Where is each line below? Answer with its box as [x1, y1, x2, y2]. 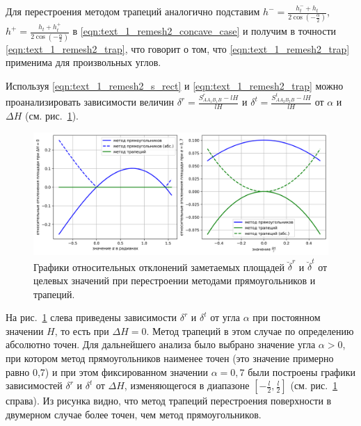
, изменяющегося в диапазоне [124, 378, 250, 393]
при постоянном [252, 310, 321, 325]
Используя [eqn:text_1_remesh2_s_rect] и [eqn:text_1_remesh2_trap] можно [6, 78, 344, 92]
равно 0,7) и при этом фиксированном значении [6, 364, 208, 379]
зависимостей [6, 378, 63, 393]
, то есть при [54, 323, 109, 338]
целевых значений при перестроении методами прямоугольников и [33, 273, 316, 287]
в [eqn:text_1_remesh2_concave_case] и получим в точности [72, 24, 337, 38]
